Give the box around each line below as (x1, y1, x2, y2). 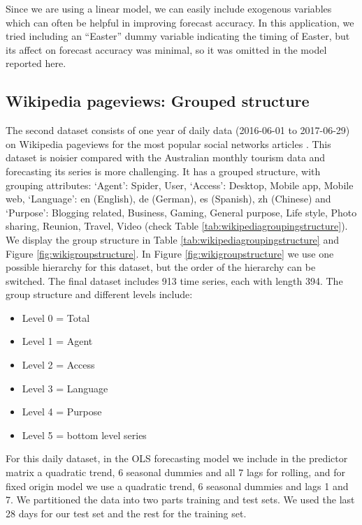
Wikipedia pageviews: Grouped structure (6, 90, 310, 112)
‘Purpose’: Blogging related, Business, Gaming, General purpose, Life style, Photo (6, 205, 357, 219)
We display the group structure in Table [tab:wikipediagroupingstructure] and (6, 232, 339, 246)
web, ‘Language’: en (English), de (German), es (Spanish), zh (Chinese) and (6, 191, 331, 206)
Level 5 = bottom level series (22, 427, 147, 442)
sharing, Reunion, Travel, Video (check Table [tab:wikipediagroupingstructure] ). (6, 219, 348, 233)
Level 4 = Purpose (22, 404, 102, 419)
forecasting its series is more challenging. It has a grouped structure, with (6, 163, 321, 178)
